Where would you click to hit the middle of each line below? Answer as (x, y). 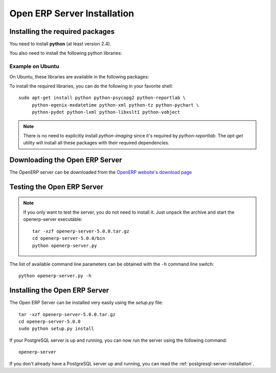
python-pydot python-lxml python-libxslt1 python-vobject (106, 112)
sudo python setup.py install (56, 329)
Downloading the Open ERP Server (66, 160)
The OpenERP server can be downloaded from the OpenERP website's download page (101, 172)
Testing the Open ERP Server (56, 187)
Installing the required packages (62, 32)
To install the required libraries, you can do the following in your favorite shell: (91, 86)
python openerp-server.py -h (55, 276)
